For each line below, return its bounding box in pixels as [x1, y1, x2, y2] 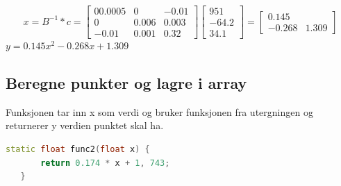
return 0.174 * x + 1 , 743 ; [40, 158, 170, 168]
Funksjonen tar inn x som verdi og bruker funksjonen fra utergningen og [6, 104, 313, 119]
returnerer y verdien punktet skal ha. [6, 118, 164, 133]
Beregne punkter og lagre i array [6, 72, 247, 94]
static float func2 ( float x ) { [6, 144, 150, 155]
